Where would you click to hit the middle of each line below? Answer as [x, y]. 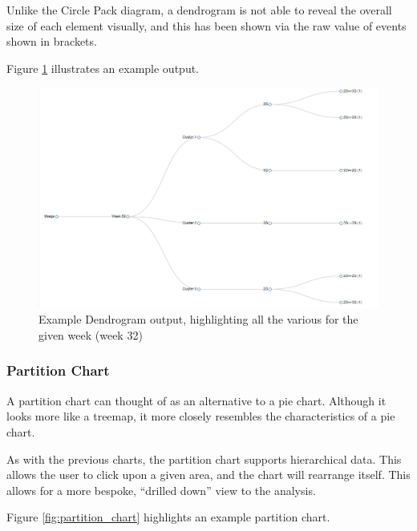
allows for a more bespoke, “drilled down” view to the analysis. [161, 490]
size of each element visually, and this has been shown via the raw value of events [206, 25]
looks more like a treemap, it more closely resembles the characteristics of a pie [201, 416]
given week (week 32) [91, 334]
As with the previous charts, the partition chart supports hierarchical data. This [204, 459]
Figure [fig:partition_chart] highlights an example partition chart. [168, 517]
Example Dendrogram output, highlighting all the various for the [198, 319]
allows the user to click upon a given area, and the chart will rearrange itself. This [208, 475]
